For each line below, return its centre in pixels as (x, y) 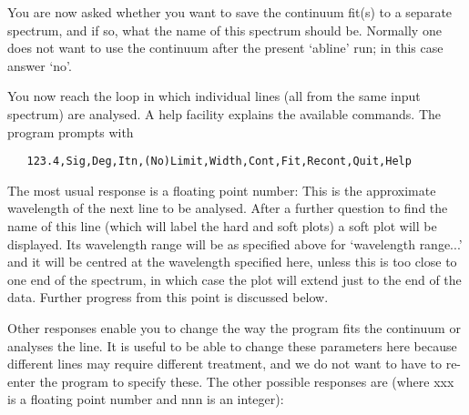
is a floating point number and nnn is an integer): (146, 399)
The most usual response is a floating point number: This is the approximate (222, 190)
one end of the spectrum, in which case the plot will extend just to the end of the (234, 279)
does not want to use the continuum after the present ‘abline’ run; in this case (225, 48)
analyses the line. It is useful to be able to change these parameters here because (232, 345)
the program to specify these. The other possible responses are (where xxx (247, 381)
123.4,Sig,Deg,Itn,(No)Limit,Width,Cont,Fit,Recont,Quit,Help (219, 162)
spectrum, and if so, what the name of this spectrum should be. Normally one (224, 30)
